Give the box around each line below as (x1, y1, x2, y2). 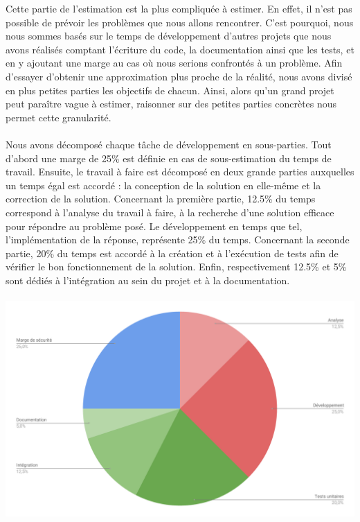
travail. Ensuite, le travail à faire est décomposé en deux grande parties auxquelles (6, 164, 354, 179)
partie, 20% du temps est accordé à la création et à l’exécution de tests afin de (6, 245, 339, 260)
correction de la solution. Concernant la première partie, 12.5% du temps (6, 191, 316, 206)
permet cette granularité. (6, 110, 111, 124)
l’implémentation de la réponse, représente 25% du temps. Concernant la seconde (6, 232, 350, 247)
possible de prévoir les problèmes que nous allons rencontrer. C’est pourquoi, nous (6, 15, 354, 29)
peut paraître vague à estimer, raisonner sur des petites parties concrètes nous (6, 96, 337, 111)
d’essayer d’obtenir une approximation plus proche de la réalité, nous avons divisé (6, 69, 352, 83)
